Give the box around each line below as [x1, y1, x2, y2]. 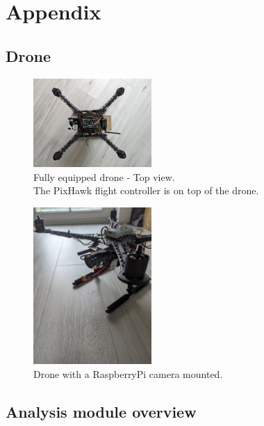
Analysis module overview [6, 400, 197, 422]
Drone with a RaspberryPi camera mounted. [33, 366, 223, 381]
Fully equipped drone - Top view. [33, 169, 175, 184]
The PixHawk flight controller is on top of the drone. [33, 183, 259, 198]
